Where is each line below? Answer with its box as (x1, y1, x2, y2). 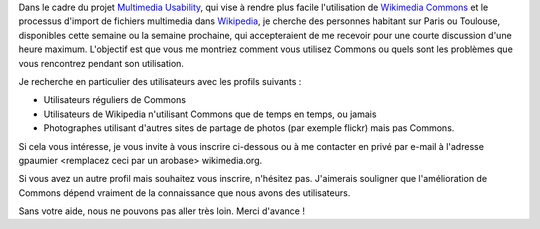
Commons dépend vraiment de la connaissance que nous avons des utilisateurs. (18, 186, 351, 199)
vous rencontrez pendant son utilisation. (18, 57, 185, 69)
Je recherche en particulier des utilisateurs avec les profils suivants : (18, 75, 302, 87)
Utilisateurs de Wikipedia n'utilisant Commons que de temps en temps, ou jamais (43, 108, 377, 120)
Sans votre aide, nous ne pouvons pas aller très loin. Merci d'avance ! (18, 205, 305, 217)
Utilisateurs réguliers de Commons (43, 94, 187, 106)
